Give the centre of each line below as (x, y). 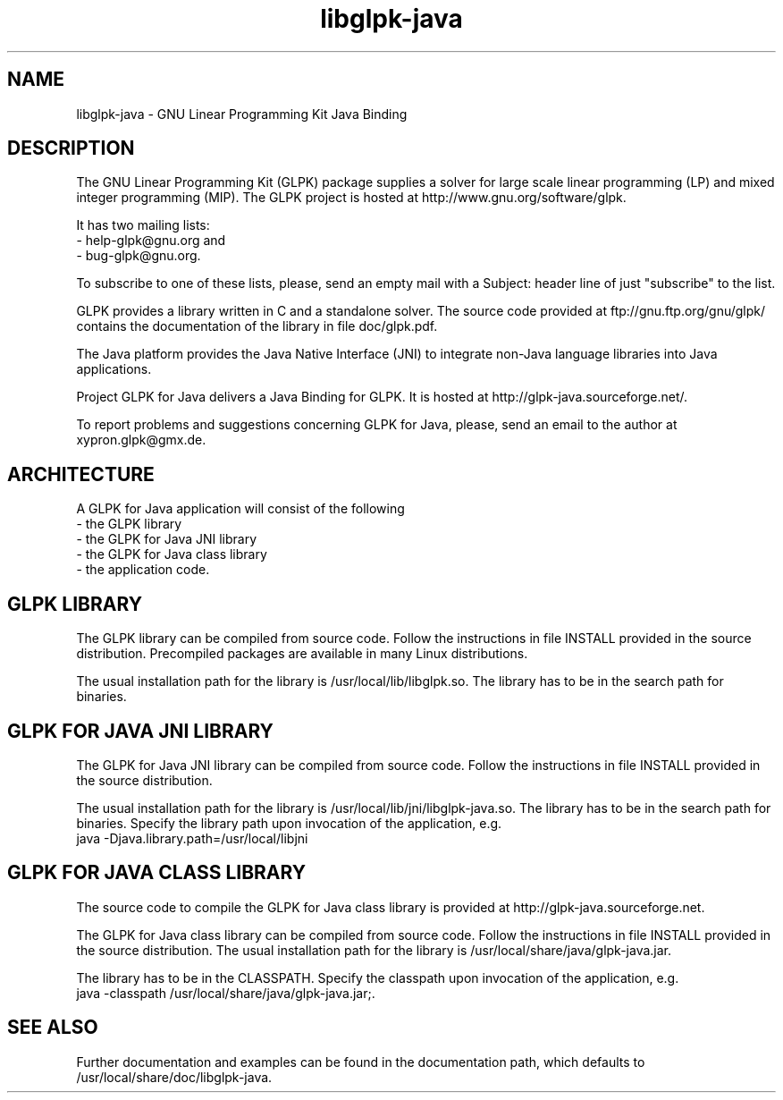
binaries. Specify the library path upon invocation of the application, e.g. (289, 823)
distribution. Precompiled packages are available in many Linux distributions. (302, 654)
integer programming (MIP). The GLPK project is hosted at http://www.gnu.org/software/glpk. (351, 198)
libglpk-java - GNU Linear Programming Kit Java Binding (242, 114)
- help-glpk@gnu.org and (151, 241)
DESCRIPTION (71, 148)
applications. (114, 369)
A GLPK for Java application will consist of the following (240, 509)
